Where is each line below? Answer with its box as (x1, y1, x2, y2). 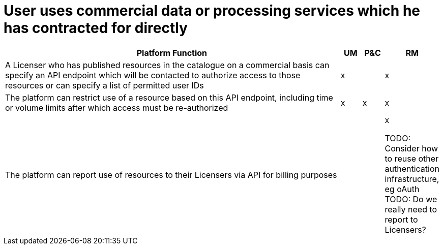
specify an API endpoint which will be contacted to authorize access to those (5, 70, 301, 80)
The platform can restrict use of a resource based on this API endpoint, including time (5, 92, 333, 103)
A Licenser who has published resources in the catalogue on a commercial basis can (5, 59, 330, 70)
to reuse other (385, 153, 439, 164)
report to (385, 214, 418, 225)
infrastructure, (385, 173, 439, 184)
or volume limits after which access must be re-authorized (5, 102, 228, 113)
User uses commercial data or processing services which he (4, 2, 420, 19)
